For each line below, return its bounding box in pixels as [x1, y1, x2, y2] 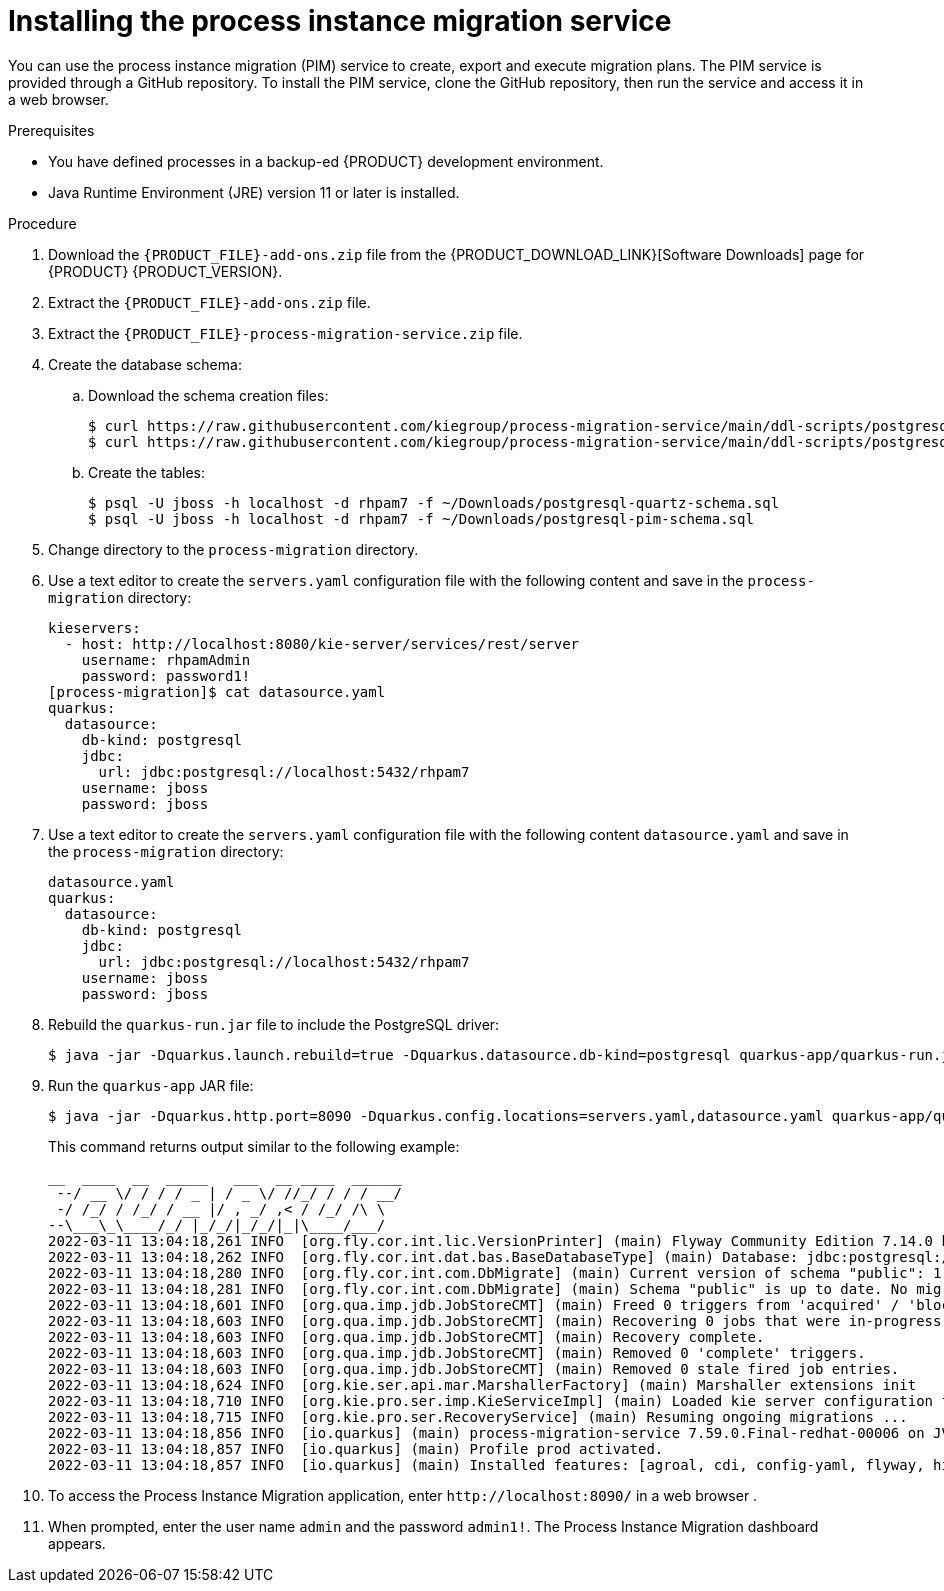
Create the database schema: [48, 355, 242, 373]
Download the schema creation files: [88, 386, 329, 404]
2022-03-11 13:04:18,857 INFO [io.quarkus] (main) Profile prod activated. [48, 1440, 664, 1457]
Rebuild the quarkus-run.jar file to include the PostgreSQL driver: [48, 1015, 500, 1033]
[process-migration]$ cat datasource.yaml [48, 683, 386, 700]
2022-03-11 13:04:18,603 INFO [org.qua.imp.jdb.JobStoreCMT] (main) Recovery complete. [48, 1328, 765, 1345]
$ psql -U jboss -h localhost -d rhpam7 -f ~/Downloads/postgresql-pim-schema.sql [88, 510, 754, 527]
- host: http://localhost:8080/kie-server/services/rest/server [64, 635, 580, 652]
